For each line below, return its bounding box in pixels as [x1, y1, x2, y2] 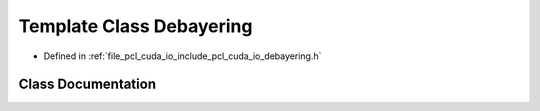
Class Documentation [18, 76, 157, 93]
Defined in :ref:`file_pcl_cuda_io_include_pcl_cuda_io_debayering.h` [43, 50, 322, 62]
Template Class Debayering [18, 15, 253, 37]
